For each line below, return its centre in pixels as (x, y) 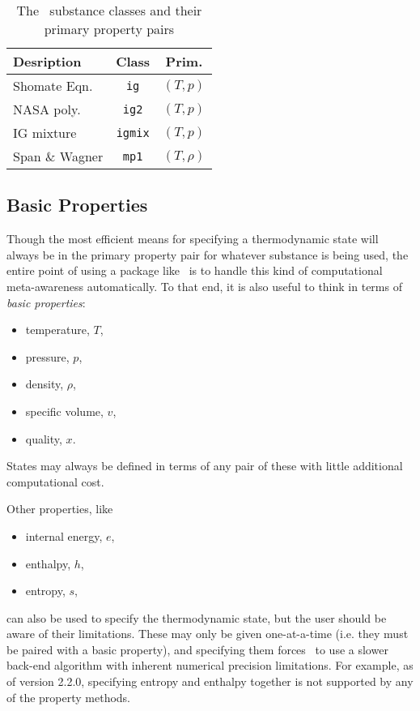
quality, (44, 438)
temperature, (57, 330)
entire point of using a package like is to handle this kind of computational (195, 270)
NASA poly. (47, 109)
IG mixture (45, 133)
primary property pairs (109, 29)
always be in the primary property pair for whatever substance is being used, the (208, 254)
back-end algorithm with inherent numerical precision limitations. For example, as (210, 665)
